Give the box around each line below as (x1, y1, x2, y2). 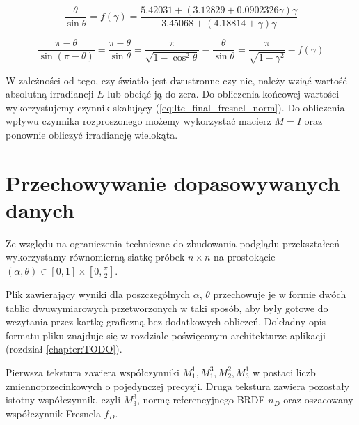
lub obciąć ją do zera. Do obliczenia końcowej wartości (107, 86, 340, 101)
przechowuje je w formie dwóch (213, 286, 346, 301)
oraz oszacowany (283, 392, 353, 407)
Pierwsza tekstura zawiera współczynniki (6, 364, 179, 379)
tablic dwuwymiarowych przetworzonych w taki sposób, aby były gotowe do (6, 300, 328, 315)
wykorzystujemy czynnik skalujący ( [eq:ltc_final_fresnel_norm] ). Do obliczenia (6, 100, 345, 114)
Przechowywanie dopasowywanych (6, 168, 340, 196)
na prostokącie (214, 249, 276, 264)
